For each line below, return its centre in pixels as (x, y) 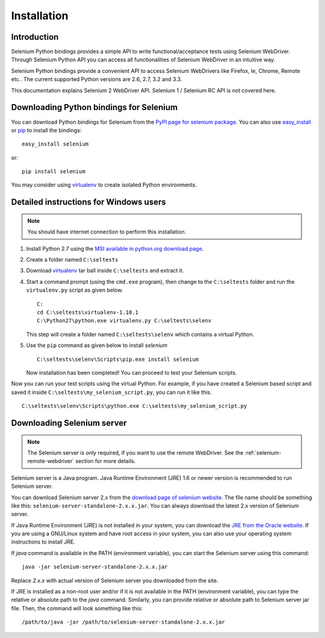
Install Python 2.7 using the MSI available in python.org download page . (115, 248)
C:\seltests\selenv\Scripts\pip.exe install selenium (118, 359)
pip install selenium (54, 172)
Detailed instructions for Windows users (88, 202)
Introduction (35, 37)
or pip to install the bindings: (46, 130)
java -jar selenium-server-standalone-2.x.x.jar (95, 567)
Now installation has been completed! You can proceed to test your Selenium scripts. (132, 372)
